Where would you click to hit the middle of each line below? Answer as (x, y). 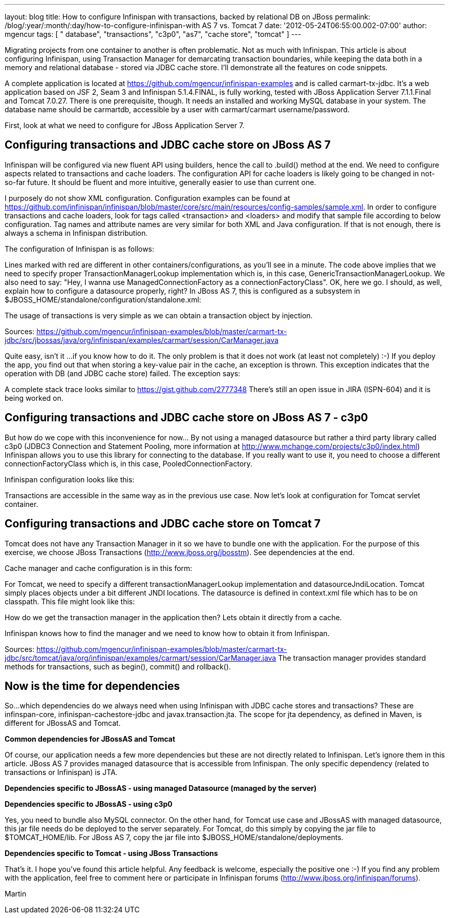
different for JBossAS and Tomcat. (63, 723)
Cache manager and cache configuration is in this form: (99, 568)
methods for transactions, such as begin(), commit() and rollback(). (118, 666)
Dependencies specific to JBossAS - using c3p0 (89, 804)
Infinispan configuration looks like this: (70, 479)
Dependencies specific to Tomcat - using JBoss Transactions (111, 853)
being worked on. (34, 398)
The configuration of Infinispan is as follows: (80, 249)
